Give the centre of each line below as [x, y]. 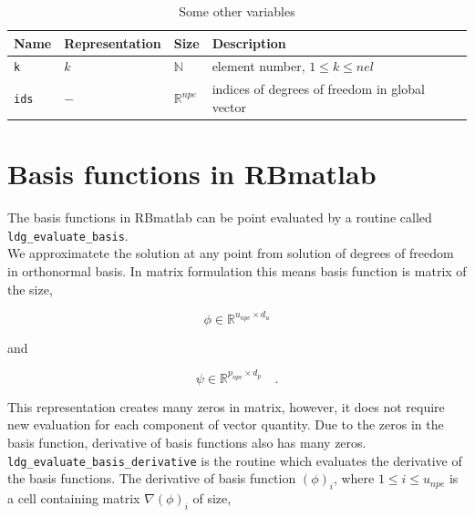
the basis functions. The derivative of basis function [152, 478]
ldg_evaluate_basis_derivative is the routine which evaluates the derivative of [235, 460]
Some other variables [237, 11]
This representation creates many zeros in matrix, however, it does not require [226, 406]
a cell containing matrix [74, 497]
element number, [258, 66]
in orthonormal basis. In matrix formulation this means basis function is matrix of [237, 271]
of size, [212, 497]
